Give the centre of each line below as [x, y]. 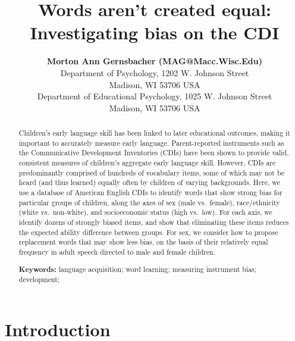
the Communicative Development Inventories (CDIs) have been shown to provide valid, [154, 153]
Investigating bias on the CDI [155, 32]
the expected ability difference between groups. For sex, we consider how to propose [148, 232]
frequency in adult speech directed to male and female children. [117, 251]
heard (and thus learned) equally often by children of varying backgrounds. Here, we [149, 182]
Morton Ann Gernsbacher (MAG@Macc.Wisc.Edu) [155, 61]
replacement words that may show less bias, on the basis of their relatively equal [143, 242]
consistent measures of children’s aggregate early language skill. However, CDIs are [147, 163]
